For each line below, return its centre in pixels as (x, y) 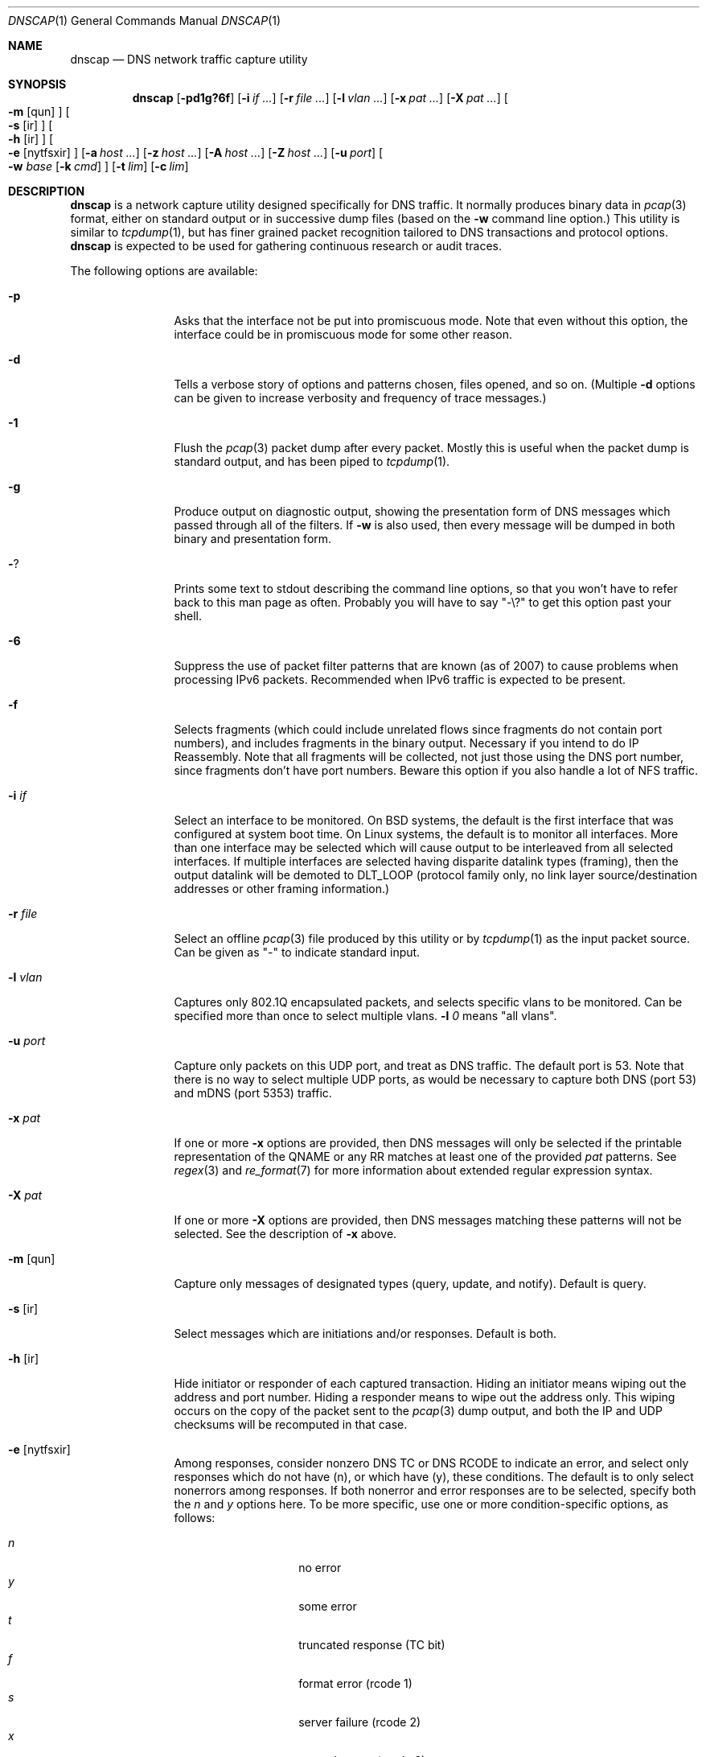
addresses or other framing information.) (282, 889)
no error (320, 1568)
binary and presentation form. (253, 539)
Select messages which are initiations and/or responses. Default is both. (365, 1333)
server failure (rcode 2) (360, 1722)
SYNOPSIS (37, 84)
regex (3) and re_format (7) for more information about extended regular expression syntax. (413, 1170)
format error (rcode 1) (355, 1683)
